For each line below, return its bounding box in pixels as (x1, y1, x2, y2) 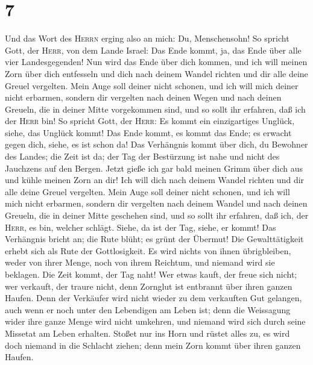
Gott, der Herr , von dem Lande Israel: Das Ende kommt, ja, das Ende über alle (5, 43, 302, 56)
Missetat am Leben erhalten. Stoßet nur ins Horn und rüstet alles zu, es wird (5, 326, 290, 339)
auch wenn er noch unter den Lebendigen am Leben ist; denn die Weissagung (5, 303, 291, 316)
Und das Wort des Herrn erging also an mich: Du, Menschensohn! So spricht (5, 32, 289, 45)
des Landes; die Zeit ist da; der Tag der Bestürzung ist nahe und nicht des (5, 150, 280, 163)
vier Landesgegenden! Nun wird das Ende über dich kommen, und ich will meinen (5, 55, 308, 68)
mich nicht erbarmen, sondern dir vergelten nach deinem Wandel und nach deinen (5, 197, 308, 210)
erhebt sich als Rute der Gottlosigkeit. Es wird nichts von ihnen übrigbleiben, (5, 244, 291, 257)
